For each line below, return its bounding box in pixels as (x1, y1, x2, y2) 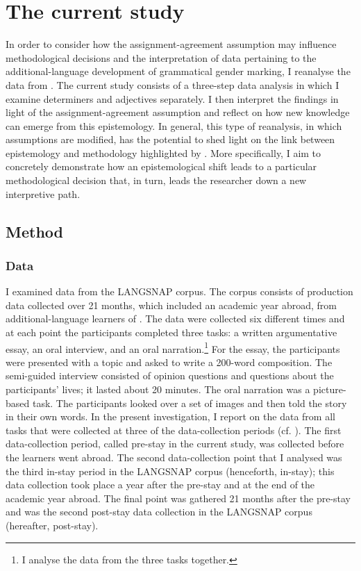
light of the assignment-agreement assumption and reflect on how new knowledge (6, 105, 350, 119)
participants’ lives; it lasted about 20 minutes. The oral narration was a (6, 382, 310, 397)
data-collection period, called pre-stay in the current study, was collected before (6, 436, 344, 451)
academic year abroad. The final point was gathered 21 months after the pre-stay (6, 490, 351, 505)
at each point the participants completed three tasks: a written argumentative (6, 325, 337, 340)
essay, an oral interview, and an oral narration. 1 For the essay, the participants (6, 339, 340, 356)
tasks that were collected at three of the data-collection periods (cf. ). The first (6, 422, 342, 437)
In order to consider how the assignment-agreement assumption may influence (6, 37, 337, 51)
